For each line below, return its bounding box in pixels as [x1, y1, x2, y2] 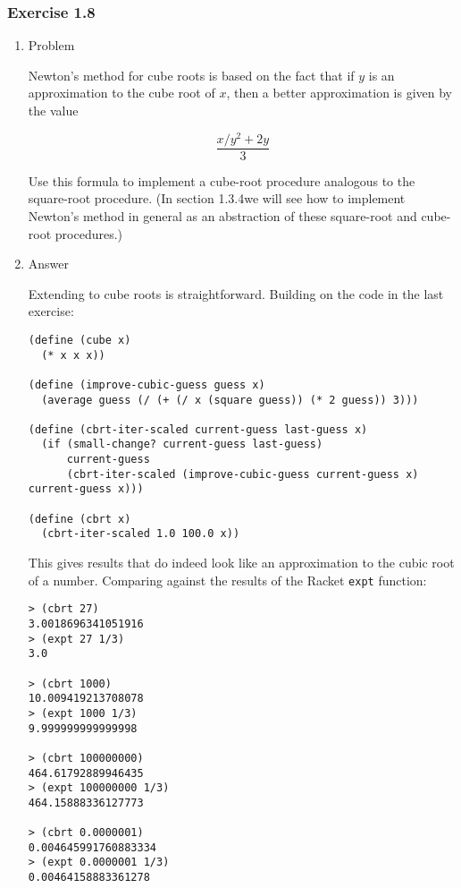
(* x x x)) [41, 348, 105, 362]
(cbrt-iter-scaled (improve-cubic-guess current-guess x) [66, 467, 419, 481]
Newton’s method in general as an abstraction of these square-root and [28, 206, 417, 225]
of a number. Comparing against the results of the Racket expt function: [28, 570, 427, 589]
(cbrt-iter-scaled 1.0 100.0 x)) [41, 527, 240, 541]
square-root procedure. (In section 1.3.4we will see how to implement [28, 189, 406, 208]
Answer [28, 254, 70, 273]
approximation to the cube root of [28, 83, 215, 102]
